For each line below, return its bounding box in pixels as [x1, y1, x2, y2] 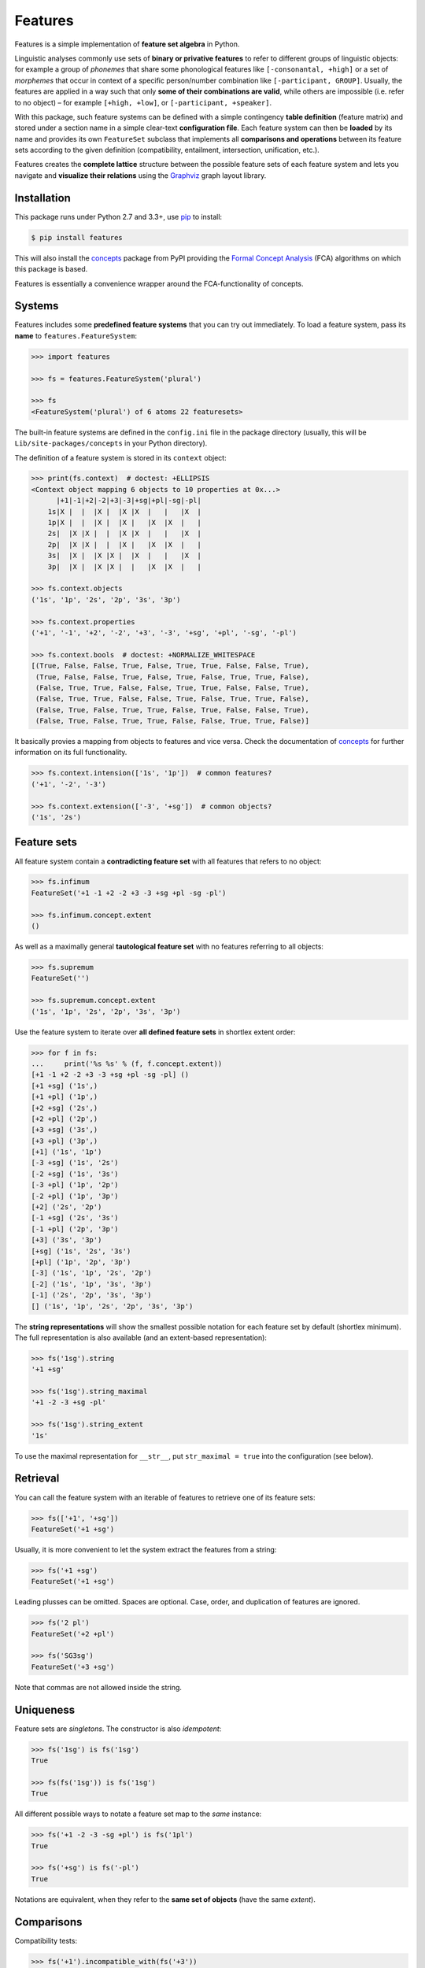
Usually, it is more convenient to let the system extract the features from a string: [14, 1544, 277, 1554]
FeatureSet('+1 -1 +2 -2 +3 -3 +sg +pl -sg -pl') [31, 888, 227, 897]
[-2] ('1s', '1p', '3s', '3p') [31, 1279, 153, 1289]
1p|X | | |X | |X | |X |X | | [47, 518, 202, 527]
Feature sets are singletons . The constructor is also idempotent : [14, 1724, 222, 1733]
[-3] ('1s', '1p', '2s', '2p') [31, 1268, 153, 1278]
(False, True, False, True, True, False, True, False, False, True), [35, 705, 310, 714]
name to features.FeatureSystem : [14, 331, 138, 340]
